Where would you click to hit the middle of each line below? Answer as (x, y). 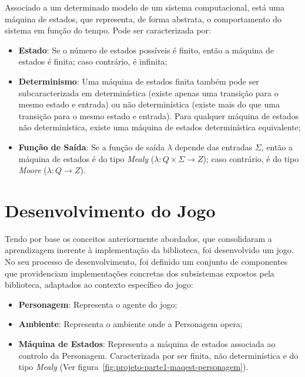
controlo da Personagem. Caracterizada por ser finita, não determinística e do (158, 355)
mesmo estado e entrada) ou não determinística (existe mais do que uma (149, 104)
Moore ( (33, 170)
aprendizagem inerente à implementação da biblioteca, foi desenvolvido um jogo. (149, 250)
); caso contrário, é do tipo (251, 158)
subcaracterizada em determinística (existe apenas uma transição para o (148, 92)
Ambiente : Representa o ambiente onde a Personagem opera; (130, 324)
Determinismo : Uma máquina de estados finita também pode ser (139, 81)
